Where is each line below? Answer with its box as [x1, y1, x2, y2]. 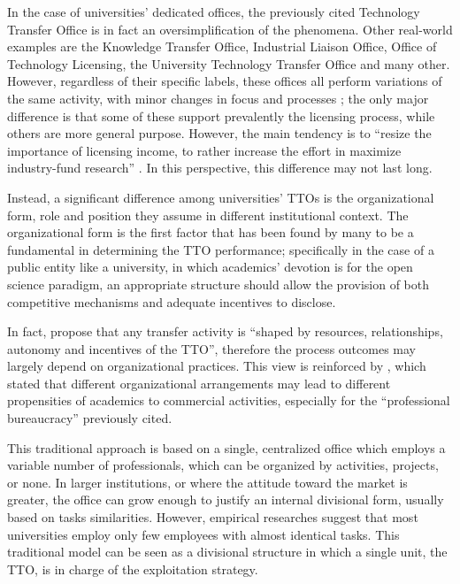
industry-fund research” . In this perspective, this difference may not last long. [7, 158, 433, 177]
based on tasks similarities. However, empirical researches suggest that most [7, 508, 418, 526]
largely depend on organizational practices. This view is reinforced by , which [7, 357, 426, 375]
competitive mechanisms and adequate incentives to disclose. [7, 292, 336, 311]
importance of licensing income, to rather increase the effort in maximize [7, 141, 402, 159]
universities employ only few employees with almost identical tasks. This [7, 525, 400, 543]
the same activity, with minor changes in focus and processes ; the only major [7, 88, 429, 107]
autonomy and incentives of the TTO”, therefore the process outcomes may [7, 339, 416, 357]
